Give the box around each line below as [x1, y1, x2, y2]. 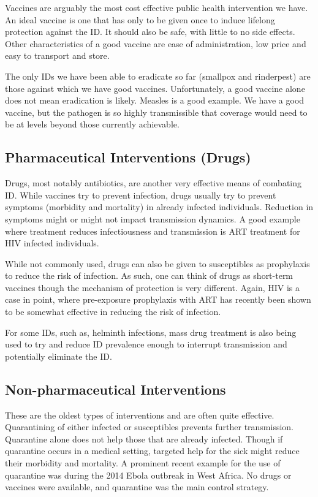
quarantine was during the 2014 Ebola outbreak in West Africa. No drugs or [5, 468, 292, 481]
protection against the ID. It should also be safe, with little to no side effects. [5, 25, 295, 38]
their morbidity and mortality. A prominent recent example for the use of [5, 457, 281, 469]
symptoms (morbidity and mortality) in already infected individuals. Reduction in [5, 200, 314, 213]
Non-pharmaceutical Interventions [5, 379, 226, 398]
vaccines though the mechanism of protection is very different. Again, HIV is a [5, 281, 300, 294]
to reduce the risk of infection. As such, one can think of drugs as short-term [5, 269, 293, 282]
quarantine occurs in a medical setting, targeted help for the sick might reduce [5, 444, 300, 457]
